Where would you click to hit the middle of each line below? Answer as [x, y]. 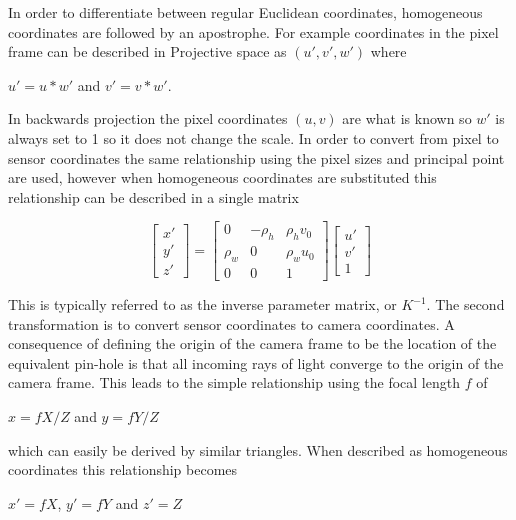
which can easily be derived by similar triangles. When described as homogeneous [258, 449]
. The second [465, 304]
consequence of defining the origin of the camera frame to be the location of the [252, 343]
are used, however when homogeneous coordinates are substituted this [222, 177]
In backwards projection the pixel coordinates [148, 118]
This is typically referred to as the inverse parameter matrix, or [202, 304]
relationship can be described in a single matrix [153, 196]
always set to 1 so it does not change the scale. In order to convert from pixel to [253, 137]
